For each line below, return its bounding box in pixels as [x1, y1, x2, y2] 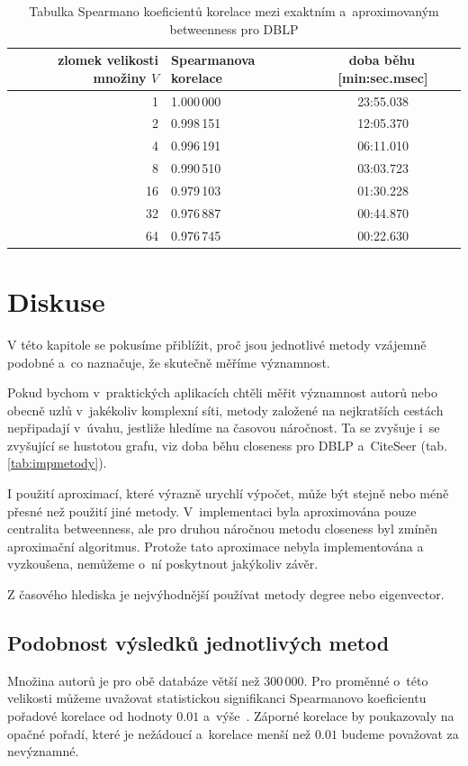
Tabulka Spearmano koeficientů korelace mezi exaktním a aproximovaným [29, 2, 439, 20]
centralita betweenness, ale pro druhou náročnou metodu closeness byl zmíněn [7, 519, 438, 538]
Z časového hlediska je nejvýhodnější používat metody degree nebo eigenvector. [7, 585, 445, 604]
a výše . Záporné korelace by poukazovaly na [202, 707, 454, 725]
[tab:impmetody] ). [7, 453, 107, 472]
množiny [93, 68, 147, 87]
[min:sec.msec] [337, 68, 428, 87]
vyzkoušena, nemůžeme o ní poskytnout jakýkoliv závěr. [7, 554, 319, 573]
